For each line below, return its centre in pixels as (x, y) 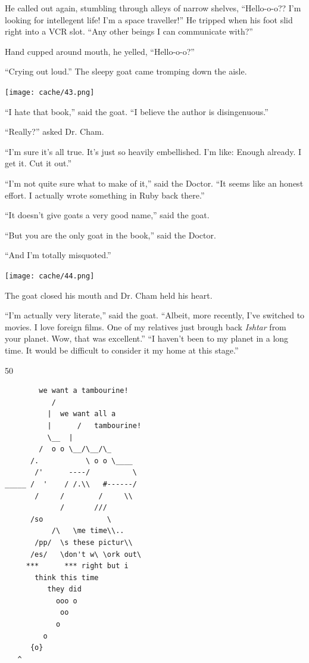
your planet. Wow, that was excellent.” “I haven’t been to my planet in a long (147, 338)
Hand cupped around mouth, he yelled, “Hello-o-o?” (100, 51)
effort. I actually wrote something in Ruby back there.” (105, 195)
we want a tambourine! (84, 391)
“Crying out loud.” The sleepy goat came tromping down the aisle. (126, 71)
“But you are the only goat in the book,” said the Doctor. (110, 235)
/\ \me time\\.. (88, 531)
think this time (67, 577)
